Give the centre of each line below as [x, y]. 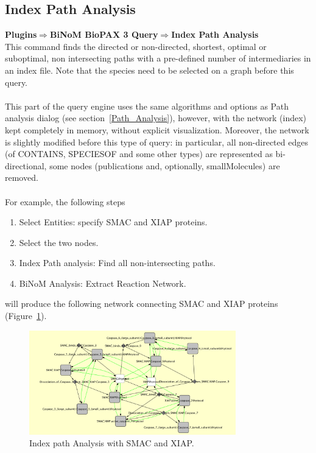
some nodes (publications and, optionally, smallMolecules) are [165, 165]
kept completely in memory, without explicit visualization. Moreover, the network [157, 129]
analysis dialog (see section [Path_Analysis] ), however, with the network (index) [156, 118]
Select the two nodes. [59, 242]
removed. [22, 177]
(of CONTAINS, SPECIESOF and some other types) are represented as [139, 154]
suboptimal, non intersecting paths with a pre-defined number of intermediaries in [158, 58]
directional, [26, 165]
